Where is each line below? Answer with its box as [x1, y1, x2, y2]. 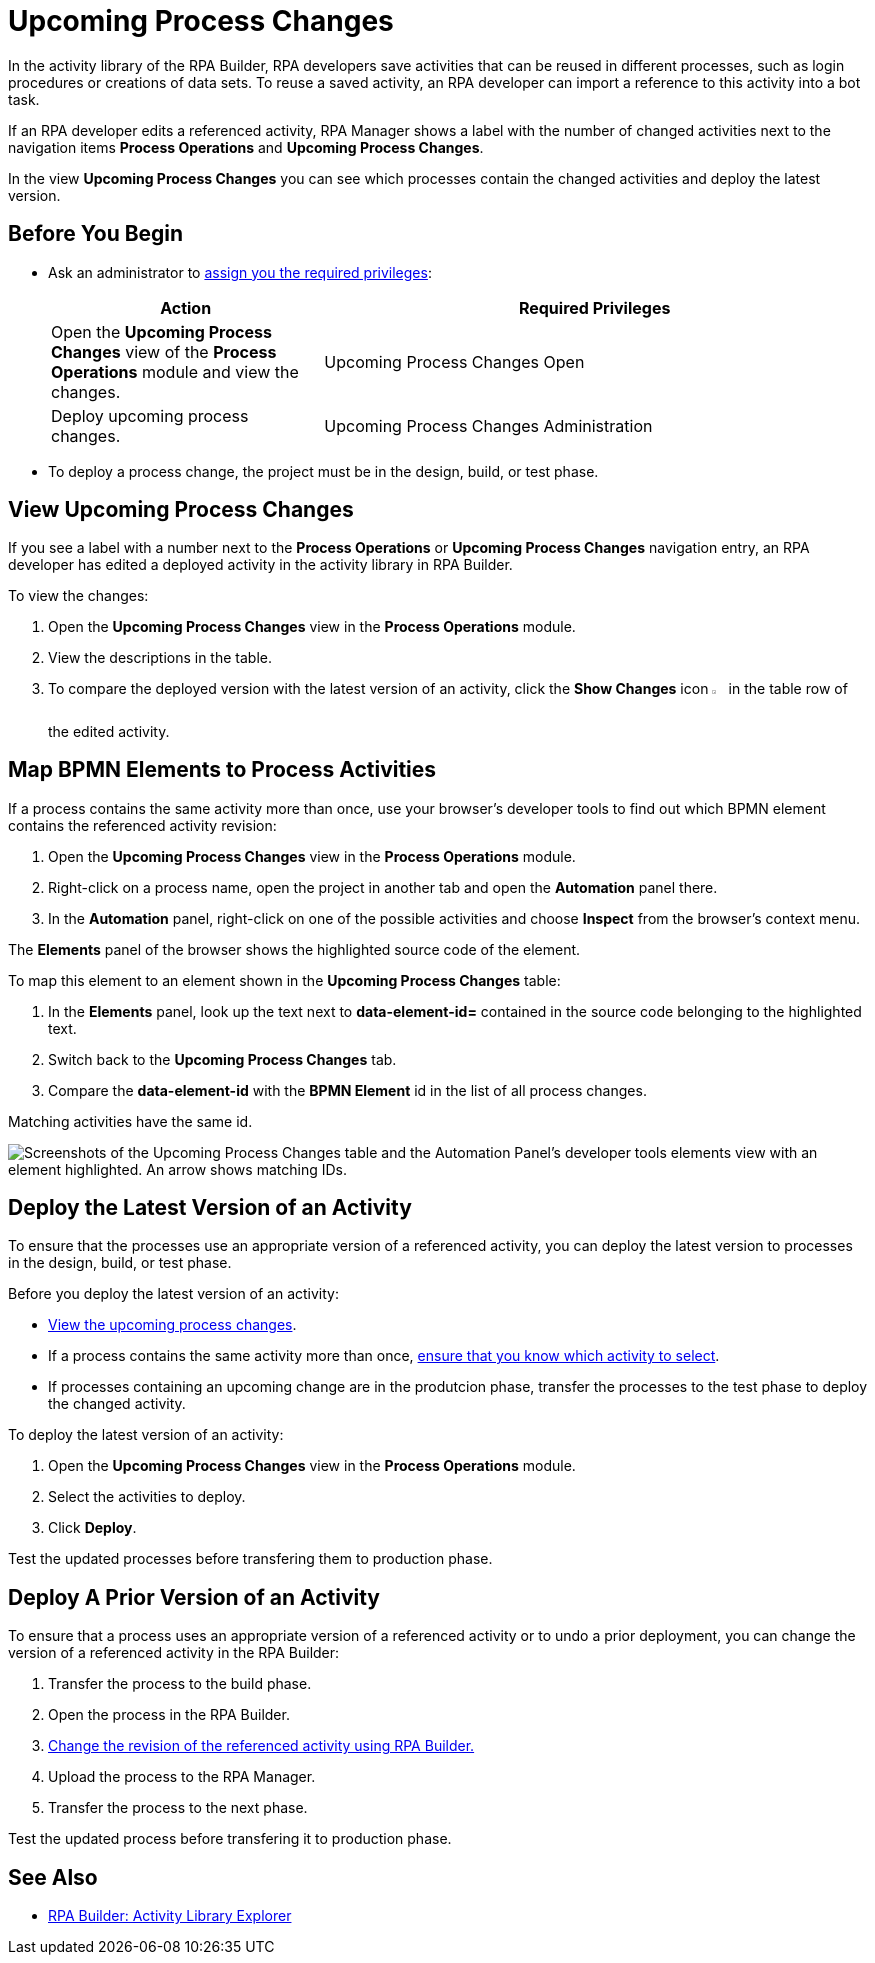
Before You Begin [8, 221, 184, 247]
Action [160, 297, 212, 318]
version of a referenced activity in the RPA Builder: [8, 1644, 340, 1662]
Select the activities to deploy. [48, 1488, 246, 1506]
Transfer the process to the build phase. [48, 1675, 312, 1693]
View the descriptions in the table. [48, 649, 272, 667]
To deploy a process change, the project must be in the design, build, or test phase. [48, 462, 599, 480]
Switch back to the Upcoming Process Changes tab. [48, 1050, 397, 1068]
